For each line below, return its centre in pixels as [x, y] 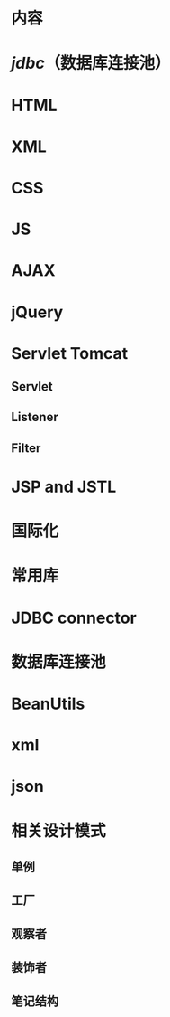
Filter [26, 448]
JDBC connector [74, 618]
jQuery [37, 312]
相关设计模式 [59, 830]
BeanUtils [48, 704]
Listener [35, 417]
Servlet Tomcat [70, 353]
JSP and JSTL [64, 487]
